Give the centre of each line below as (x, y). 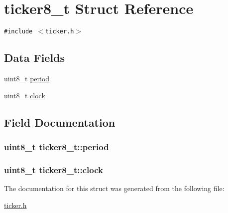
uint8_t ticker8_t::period (57, 146)
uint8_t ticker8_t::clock (54, 169)
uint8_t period (27, 78)
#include (18, 32)
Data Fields (35, 58)
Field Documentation (60, 122)
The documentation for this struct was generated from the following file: (114, 188)
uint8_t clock (25, 95)
